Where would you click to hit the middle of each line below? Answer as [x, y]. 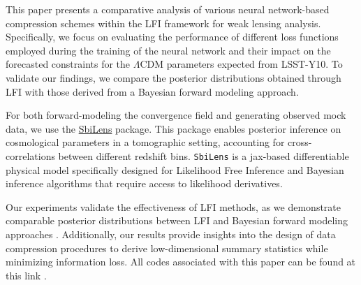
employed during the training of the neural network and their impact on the [168, 50]
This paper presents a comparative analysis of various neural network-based [168, 9]
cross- [300, 142]
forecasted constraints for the [68, 64]
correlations [30, 155]
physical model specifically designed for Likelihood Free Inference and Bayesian [175, 169]
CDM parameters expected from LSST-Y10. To [241, 64]
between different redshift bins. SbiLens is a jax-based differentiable [204, 155]
